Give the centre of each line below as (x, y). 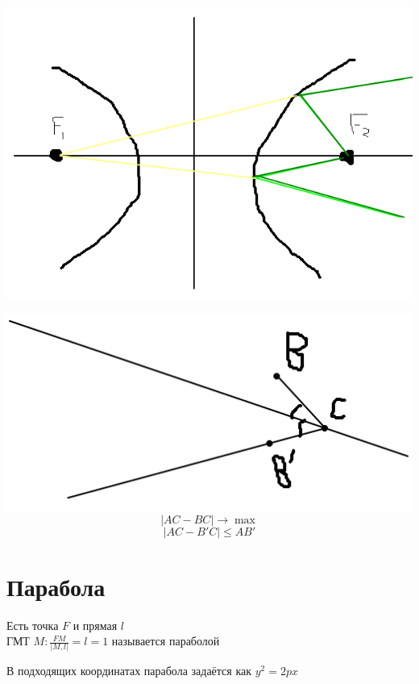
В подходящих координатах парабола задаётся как (129, 671)
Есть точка (33, 625)
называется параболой (166, 641)
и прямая (95, 625)
